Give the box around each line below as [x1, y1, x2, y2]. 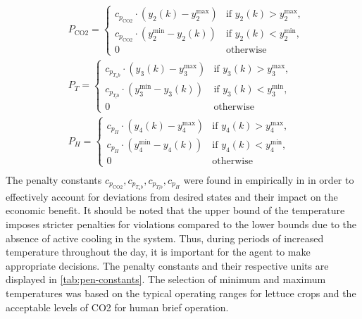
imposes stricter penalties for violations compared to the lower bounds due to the [6, 217, 357, 232]
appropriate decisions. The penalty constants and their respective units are [6, 258, 329, 273]
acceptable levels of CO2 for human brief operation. [6, 299, 229, 314]
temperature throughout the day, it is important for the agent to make [6, 244, 311, 259]
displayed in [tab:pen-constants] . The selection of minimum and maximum [6, 272, 326, 287]
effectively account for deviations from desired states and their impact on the [6, 189, 338, 204]
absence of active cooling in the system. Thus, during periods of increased [6, 230, 324, 245]
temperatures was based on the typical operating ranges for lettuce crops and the [6, 286, 356, 301]
